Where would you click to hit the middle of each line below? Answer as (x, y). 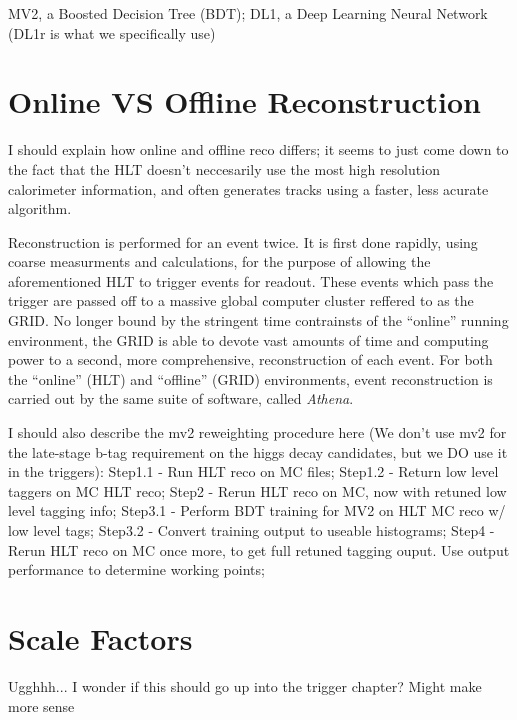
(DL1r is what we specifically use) (112, 32)
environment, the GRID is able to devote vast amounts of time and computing (248, 339)
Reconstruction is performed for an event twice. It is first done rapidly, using (243, 241)
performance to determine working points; (136, 569)
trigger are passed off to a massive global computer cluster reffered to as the (241, 300)
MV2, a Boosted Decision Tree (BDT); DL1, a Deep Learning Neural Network (248, 13)
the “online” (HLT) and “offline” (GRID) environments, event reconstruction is (250, 378)
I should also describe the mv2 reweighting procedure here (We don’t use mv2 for (257, 432)
